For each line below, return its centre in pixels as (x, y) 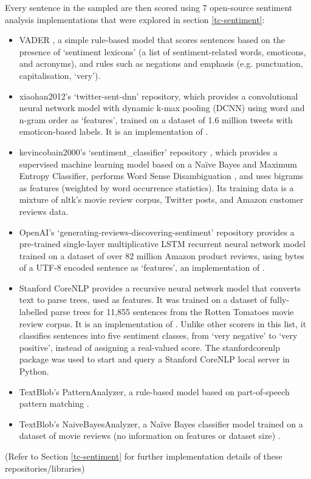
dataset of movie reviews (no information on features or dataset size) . (150, 436)
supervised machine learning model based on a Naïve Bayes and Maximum (158, 164)
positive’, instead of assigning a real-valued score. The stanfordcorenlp (149, 347)
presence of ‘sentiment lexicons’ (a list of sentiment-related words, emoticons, (162, 51)
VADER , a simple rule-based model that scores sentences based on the (152, 40)
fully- (280, 300)
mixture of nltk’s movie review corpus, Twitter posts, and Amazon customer (161, 199)
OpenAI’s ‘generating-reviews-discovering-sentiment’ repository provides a (157, 232)
